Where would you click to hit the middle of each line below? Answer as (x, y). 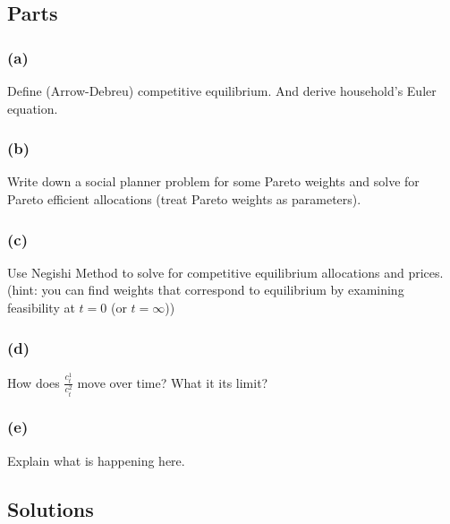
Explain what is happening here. (96, 460)
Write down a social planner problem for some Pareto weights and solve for (213, 181)
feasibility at (41, 307)
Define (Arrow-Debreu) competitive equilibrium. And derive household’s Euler (222, 90)
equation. (33, 108)
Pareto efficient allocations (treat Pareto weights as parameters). (184, 199)
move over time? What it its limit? (173, 382)
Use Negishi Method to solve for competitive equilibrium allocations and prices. (225, 272)
